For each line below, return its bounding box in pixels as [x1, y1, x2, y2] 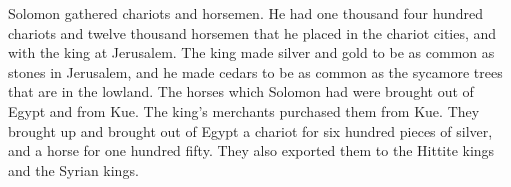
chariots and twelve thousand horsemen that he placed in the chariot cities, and [8, 22, 497, 43]
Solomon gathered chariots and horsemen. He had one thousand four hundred [8, 3, 483, 23]
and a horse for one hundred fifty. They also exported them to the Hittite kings [8, 140, 495, 161]
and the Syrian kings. [8, 159, 139, 180]
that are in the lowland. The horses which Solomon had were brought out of [8, 81, 474, 102]
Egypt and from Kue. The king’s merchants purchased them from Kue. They [8, 100, 480, 121]
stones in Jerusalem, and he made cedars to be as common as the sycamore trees [8, 61, 503, 82]
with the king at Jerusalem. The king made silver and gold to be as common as [8, 42, 495, 63]
